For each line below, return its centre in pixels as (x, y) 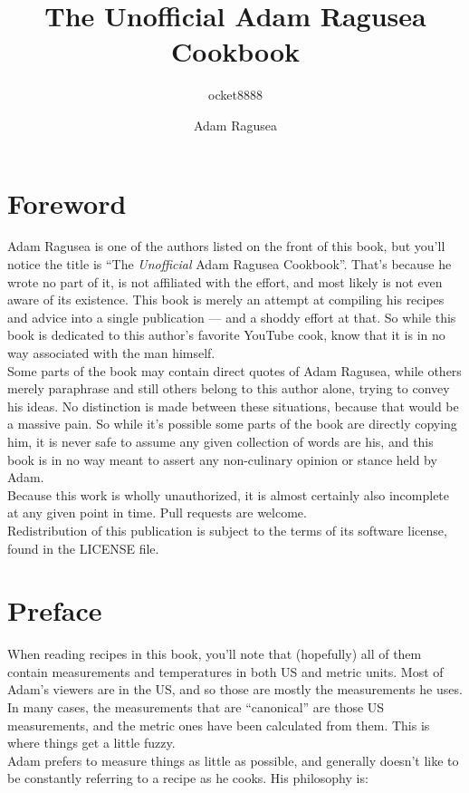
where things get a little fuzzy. (91, 743)
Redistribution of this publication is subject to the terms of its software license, (227, 530)
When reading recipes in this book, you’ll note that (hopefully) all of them (215, 654)
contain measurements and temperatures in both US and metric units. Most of (225, 671)
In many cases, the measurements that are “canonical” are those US (196, 707)
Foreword (67, 203)
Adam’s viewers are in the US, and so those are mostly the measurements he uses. (235, 689)
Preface (55, 610)
